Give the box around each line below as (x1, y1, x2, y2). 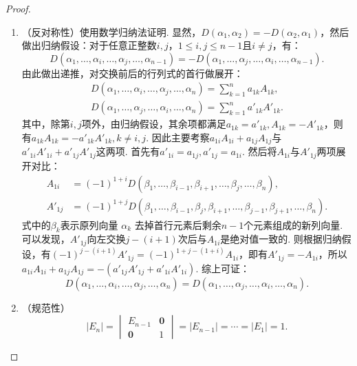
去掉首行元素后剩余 (134, 217, 221, 232)
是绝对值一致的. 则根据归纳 (220, 232, 342, 246)
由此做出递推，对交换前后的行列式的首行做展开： (21, 65, 244, 80)
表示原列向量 (60, 217, 118, 232)
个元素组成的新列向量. (244, 217, 343, 232)
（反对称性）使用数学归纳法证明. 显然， (21, 24, 202, 39)
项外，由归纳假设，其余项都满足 (81, 116, 226, 131)
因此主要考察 (151, 130, 210, 145)
